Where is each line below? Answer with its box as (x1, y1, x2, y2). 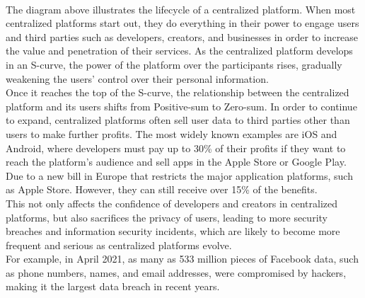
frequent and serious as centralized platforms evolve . (6, 237, 232, 252)
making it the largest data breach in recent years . (6, 279, 220, 294)
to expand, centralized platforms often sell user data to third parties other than (6, 113, 350, 127)
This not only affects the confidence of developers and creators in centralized (6, 195, 338, 210)
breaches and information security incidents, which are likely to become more (6, 224, 340, 239)
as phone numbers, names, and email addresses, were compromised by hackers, (6, 265, 347, 280)
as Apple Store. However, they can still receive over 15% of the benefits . (6, 182, 318, 197)
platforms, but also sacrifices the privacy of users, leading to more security (6, 210, 328, 224)
